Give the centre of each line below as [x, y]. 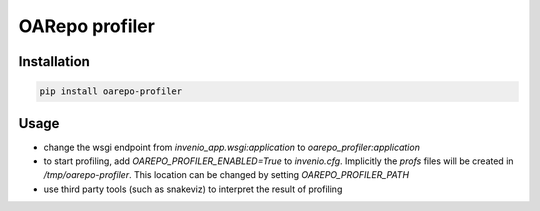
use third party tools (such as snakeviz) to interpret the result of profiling [193, 189]
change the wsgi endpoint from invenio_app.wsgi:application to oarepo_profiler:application [231, 147]
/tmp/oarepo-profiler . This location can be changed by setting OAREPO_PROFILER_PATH [226, 175]
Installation [54, 61]
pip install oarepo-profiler [111, 91]
